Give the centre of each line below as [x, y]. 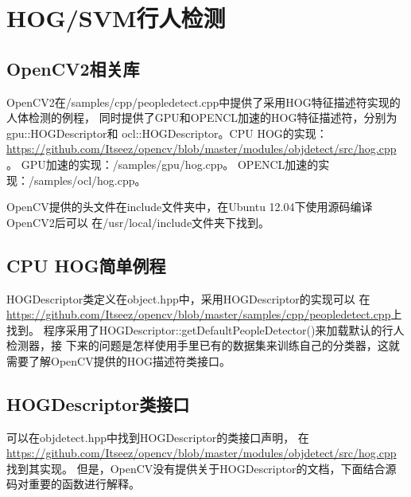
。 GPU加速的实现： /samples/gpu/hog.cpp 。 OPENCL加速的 [163, 164]
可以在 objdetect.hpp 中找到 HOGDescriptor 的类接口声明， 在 [158, 437]
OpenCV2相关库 [73, 68]
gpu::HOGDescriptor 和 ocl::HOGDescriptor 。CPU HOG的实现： [167, 133]
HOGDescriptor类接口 [98, 403]
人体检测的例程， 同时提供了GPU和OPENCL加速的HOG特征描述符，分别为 [202, 117]
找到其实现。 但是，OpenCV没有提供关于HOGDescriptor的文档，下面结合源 [202, 468]
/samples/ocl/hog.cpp [82, 180]
